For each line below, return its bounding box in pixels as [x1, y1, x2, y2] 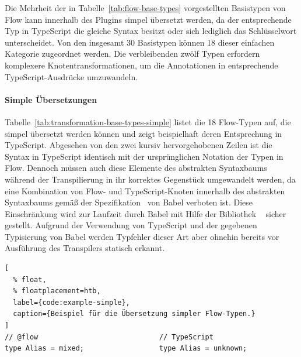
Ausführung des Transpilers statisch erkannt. [5, 242, 165, 254]
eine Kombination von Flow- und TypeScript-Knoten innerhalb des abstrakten [5, 184, 285, 197]
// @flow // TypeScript [5, 332, 213, 341]
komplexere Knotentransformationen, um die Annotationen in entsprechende [5, 59, 278, 71]
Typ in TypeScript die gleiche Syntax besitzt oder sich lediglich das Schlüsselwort [5, 25, 297, 37]
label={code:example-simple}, [13, 298, 130, 307]
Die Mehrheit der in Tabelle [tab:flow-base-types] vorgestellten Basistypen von [5, 2, 286, 13]
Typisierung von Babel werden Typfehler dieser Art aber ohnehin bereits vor [5, 230, 279, 242]
